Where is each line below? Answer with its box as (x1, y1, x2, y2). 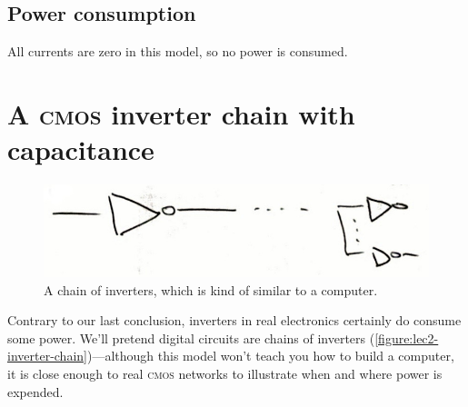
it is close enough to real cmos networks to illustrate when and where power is (7, 363, 443, 382)
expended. (7, 382, 64, 401)
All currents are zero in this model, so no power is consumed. (7, 42, 348, 61)
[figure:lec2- (374, 328, 439, 347)
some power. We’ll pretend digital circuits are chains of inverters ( (7, 328, 375, 347)
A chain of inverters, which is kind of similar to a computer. (44, 280, 378, 299)
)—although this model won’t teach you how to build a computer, (86, 346, 454, 365)
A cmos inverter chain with (7, 94, 355, 132)
